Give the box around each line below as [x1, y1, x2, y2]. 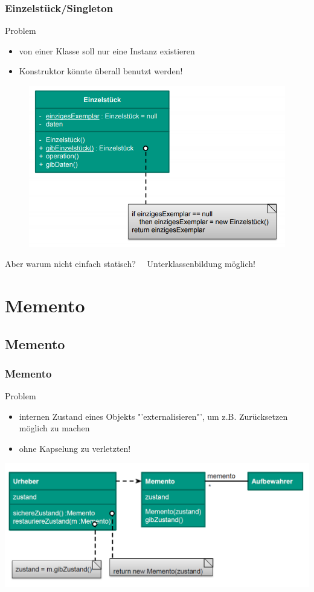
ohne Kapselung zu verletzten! [19, 442, 131, 454]
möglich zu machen [19, 422, 90, 434]
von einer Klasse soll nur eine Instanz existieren [19, 44, 195, 57]
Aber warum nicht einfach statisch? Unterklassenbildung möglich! [5, 257, 255, 270]
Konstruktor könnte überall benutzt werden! [19, 65, 183, 77]
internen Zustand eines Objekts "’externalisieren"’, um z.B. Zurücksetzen [19, 410, 288, 422]
